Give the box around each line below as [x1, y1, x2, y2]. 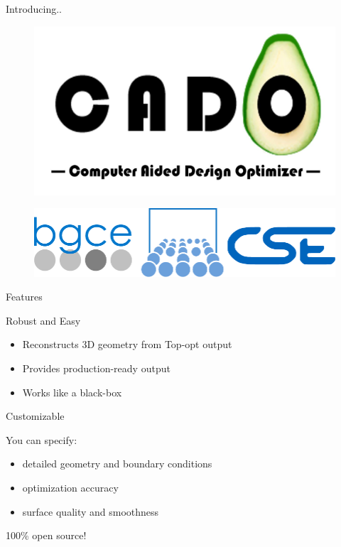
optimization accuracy [22, 480, 119, 494]
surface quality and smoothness [22, 504, 159, 519]
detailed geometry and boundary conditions [22, 456, 212, 471]
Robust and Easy [6, 313, 81, 327]
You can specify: [6, 432, 77, 447]
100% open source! [6, 528, 87, 543]
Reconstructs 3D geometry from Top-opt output [22, 337, 232, 352]
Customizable [6, 408, 65, 423]
